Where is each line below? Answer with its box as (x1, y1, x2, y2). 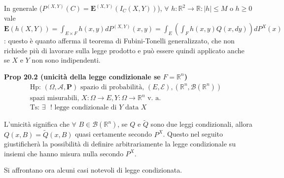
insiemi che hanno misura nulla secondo (4, 148, 124, 158)
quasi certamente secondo (75, 129, 152, 139)
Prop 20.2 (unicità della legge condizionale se (4, 71, 161, 81)
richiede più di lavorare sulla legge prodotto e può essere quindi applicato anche (4, 45, 245, 55)
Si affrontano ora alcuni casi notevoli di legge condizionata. (4, 165, 182, 175)
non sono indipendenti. (32, 55, 101, 65)
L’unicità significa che (4, 119, 70, 129)
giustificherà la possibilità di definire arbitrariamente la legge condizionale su (4, 139, 236, 149)
